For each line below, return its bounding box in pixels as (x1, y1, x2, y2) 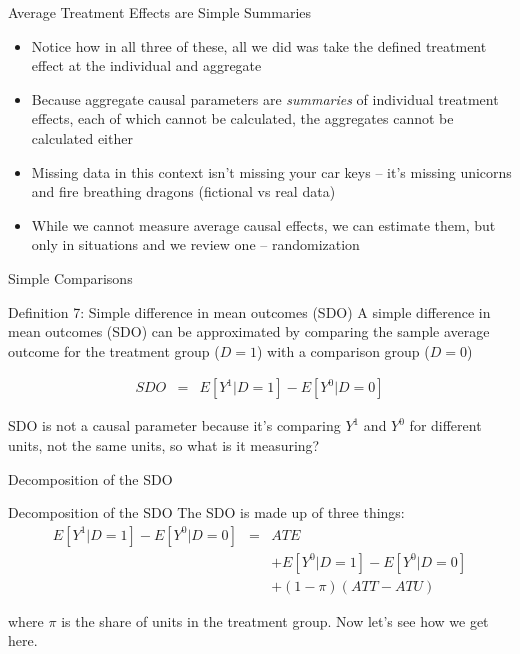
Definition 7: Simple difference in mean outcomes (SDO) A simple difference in (8, 301, 491, 322)
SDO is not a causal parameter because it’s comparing (8, 415, 341, 436)
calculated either (31, 127, 133, 148)
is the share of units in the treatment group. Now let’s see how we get (61, 610, 489, 631)
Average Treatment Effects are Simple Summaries (8, 2, 312, 22)
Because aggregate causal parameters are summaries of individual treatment (31, 88, 499, 109)
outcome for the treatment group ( (8, 340, 220, 361)
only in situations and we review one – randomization (31, 234, 360, 255)
